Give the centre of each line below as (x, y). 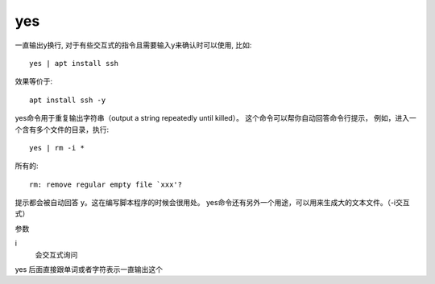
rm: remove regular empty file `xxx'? (106, 184)
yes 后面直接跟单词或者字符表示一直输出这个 (89, 270)
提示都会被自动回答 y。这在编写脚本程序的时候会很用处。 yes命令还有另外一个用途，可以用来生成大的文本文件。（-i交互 (212, 203)
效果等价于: (34, 81)
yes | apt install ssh (74, 63)
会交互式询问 (56, 254)
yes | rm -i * (57, 148)
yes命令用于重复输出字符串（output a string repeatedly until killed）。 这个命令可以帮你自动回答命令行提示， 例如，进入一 (215, 118)
